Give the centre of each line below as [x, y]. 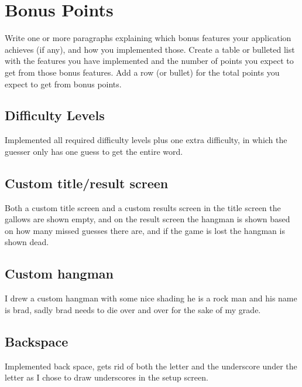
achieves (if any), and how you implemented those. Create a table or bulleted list [150, 49]
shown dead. [27, 242]
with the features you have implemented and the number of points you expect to [149, 61]
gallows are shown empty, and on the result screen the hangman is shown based [147, 219]
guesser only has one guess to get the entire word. [94, 151]
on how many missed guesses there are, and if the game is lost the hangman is [145, 230]
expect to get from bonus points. [63, 84]
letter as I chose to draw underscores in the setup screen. [107, 377]
